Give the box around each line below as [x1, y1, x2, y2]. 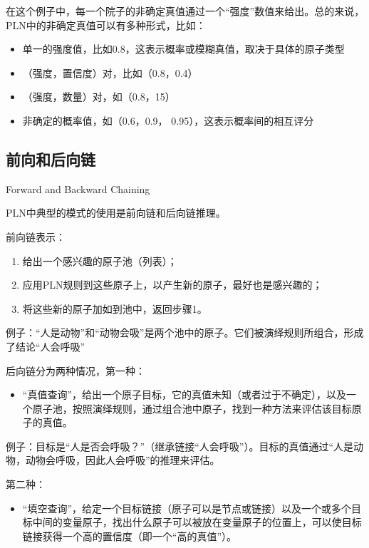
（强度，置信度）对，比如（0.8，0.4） [22, 65, 198, 80]
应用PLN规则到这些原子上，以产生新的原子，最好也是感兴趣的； [22, 277, 323, 292]
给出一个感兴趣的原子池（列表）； [22, 253, 177, 268]
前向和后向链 [6, 148, 95, 170]
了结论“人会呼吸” [6, 338, 85, 353]
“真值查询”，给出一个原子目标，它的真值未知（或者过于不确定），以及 [22, 387, 347, 402]
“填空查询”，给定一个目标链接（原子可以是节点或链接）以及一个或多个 [22, 500, 352, 515]
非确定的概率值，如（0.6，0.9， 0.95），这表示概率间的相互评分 [22, 113, 314, 128]
